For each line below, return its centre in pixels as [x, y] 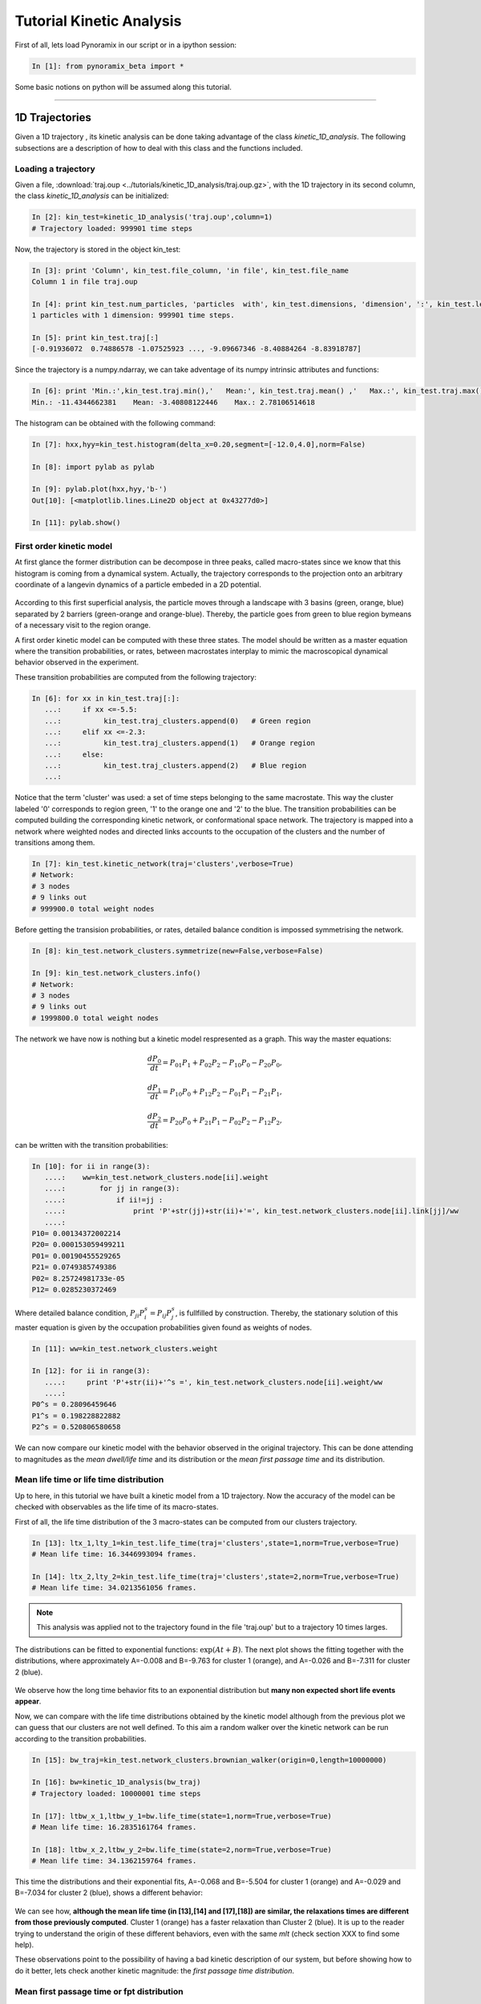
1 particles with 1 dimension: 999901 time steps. [133, 315]
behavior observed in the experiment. [77, 662]
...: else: [74, 754]
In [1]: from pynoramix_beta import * [108, 66]
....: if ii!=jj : [104, 1200]
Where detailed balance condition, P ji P [80, 1313]
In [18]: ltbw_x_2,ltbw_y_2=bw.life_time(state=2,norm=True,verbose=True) [182, 1849]
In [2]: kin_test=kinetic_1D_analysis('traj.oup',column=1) [152, 217]
